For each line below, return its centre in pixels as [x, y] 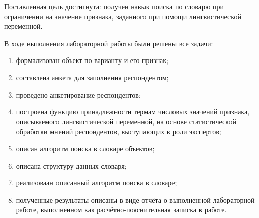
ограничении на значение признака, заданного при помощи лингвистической [123, 16]
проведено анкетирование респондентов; [78, 94]
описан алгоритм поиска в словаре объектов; [85, 148]
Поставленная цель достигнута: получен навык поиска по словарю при [114, 6]
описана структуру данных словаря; [71, 165]
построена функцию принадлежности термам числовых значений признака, [133, 112]
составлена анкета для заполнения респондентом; [92, 77]
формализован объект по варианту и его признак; [92, 60]
